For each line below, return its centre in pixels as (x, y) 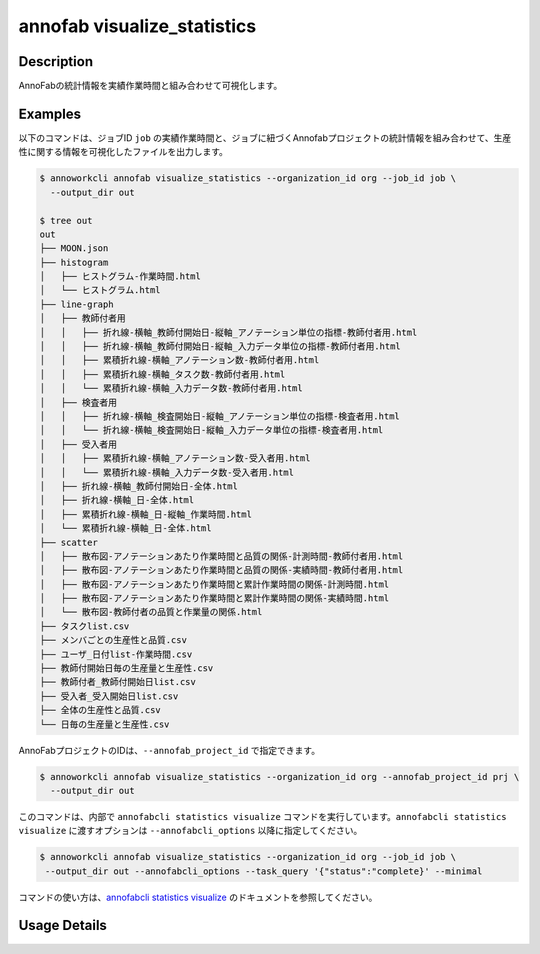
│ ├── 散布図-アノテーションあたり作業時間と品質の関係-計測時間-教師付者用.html (221, 556)
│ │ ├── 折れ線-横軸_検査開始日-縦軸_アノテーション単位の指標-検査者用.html (219, 416)
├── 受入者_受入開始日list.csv (109, 696)
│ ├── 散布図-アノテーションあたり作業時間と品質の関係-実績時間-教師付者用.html (221, 570)
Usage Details (62, 925)
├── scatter (69, 542)
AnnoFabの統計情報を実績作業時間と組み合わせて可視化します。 (150, 86)
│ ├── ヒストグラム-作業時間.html (120, 276)
